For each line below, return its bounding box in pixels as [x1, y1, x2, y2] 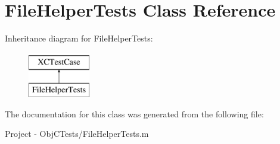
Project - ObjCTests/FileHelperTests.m [5, 127, 149, 140]
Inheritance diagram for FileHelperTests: [5, 32, 153, 44]
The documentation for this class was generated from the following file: [5, 107, 264, 120]
